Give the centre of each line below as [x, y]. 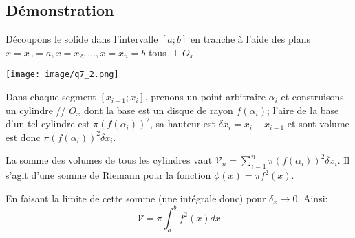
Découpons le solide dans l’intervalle [82, 39]
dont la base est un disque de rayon [158, 110]
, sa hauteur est [182, 123]
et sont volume [318, 123]
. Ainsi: [313, 198]
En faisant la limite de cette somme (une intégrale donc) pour [136, 198]
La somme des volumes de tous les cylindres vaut [109, 160]
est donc [23, 137]
